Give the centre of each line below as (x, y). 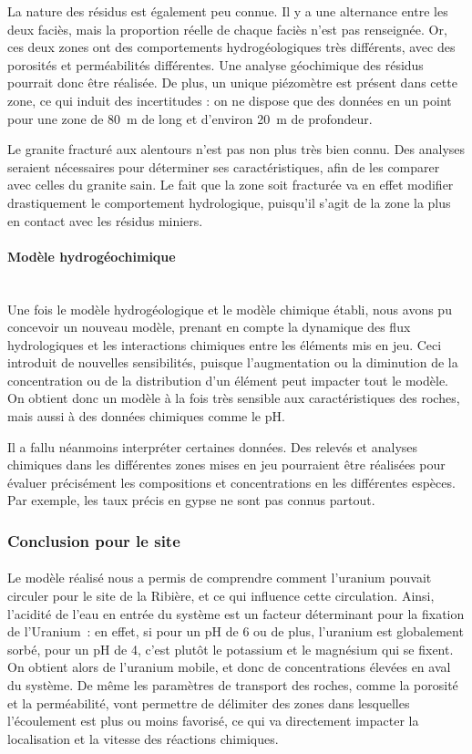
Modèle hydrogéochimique (92, 256)
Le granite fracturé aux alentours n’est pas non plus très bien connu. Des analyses (236, 149)
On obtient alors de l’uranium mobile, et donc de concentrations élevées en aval (229, 667)
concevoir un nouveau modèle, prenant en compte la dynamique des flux (209, 327)
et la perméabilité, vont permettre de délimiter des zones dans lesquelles (209, 702)
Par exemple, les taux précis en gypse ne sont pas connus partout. (191, 500)
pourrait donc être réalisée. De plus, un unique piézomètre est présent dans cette (232, 83)
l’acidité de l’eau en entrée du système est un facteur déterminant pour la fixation (236, 613)
